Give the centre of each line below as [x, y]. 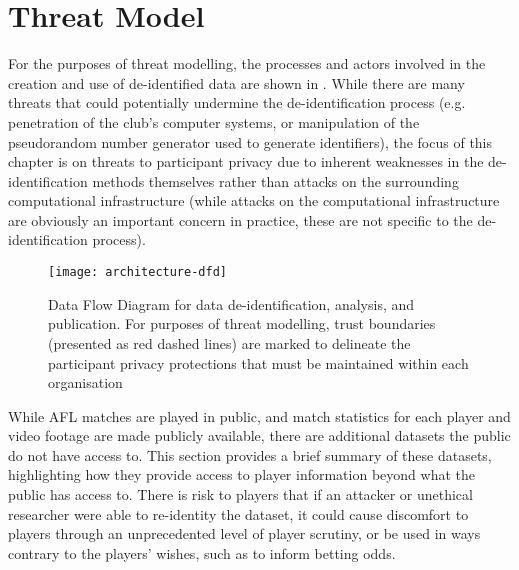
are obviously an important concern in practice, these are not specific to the [240, 219]
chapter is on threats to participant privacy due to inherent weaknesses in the [246, 161]
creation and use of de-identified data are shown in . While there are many [236, 82]
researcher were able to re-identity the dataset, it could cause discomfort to [238, 513]
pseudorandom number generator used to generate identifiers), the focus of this [250, 141]
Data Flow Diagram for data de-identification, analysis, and [231, 303]
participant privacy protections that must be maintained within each [258, 362]
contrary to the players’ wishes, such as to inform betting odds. [202, 552]
